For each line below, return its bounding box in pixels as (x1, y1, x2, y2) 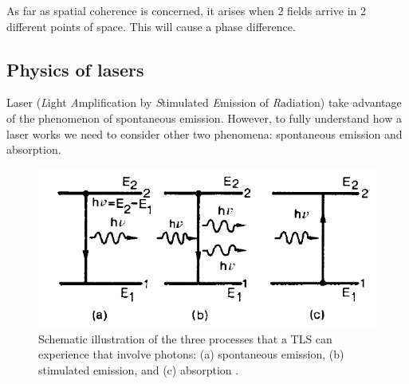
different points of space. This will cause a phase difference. (6, 18, 296, 34)
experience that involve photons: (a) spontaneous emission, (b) (38, 346, 344, 362)
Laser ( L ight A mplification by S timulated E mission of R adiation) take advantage (6, 94, 402, 111)
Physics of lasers (6, 57, 144, 81)
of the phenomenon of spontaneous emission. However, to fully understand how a (6, 109, 402, 126)
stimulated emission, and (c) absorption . (38, 361, 239, 378)
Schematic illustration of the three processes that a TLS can (38, 330, 332, 347)
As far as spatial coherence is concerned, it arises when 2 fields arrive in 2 (6, 2, 367, 18)
